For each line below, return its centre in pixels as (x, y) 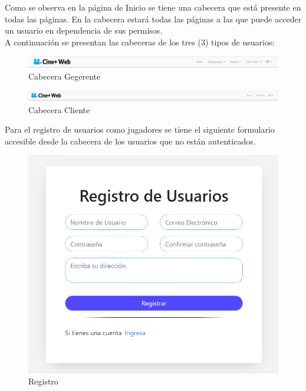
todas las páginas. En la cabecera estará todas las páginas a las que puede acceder (153, 19)
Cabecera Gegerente (65, 76)
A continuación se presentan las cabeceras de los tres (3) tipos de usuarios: (140, 42)
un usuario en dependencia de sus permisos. (84, 30)
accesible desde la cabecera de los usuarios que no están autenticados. (130, 141)
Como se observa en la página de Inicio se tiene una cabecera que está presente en (153, 7)
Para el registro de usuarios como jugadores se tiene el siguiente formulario (140, 129)
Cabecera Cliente (59, 109)
